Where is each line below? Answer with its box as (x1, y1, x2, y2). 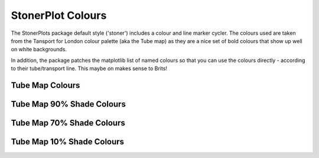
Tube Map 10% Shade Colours (11, 136, 124, 147)
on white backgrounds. (11, 46, 67, 53)
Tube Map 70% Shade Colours (11, 118, 125, 128)
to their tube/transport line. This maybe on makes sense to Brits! (11, 65, 168, 72)
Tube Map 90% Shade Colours (11, 99, 126, 109)
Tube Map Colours (11, 80, 80, 90)
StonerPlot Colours (11, 9, 107, 22)
